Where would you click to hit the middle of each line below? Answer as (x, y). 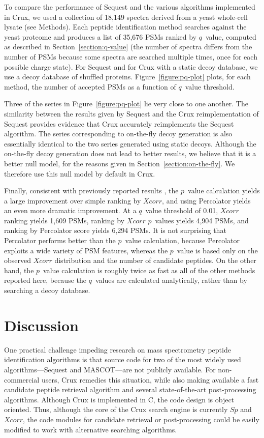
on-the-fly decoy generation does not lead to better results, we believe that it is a (130, 153)
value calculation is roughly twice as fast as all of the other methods (149, 270)
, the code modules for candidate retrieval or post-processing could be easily (141, 419)
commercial (22, 379)
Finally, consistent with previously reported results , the (91, 191)
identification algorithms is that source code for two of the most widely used (123, 359)
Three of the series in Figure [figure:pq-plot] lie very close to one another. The (126, 104)
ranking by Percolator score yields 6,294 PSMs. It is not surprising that (115, 230)
